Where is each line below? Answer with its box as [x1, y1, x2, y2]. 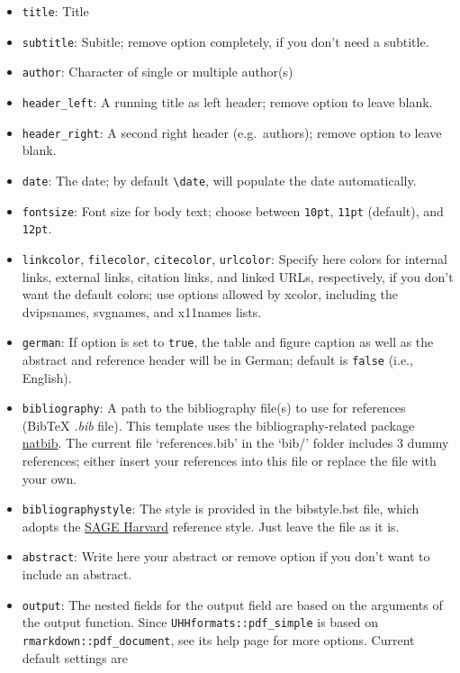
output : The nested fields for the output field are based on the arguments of [22, 595, 443, 614]
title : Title [22, 2, 89, 20]
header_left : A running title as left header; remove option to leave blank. [22, 92, 433, 111]
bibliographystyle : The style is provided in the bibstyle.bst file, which [22, 499, 419, 518]
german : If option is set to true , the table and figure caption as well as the [22, 332, 434, 351]
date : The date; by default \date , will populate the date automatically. [22, 170, 417, 189]
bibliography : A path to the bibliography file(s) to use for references [22, 398, 406, 417]
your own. [22, 468, 77, 487]
